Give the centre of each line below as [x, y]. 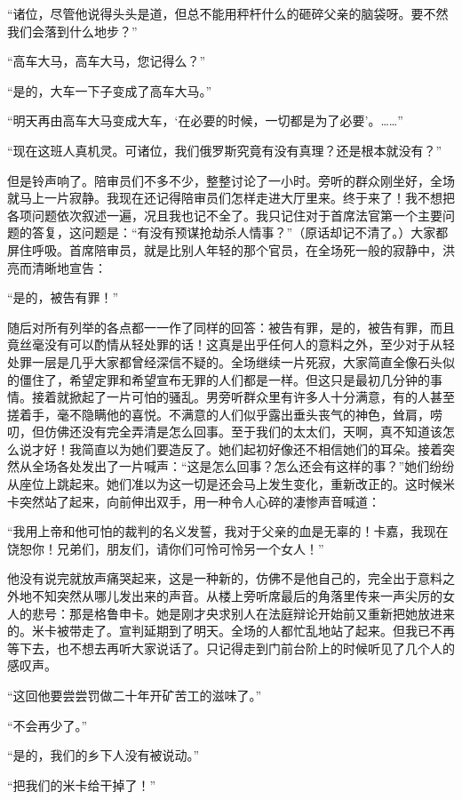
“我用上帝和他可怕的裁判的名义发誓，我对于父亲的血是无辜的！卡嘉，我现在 [228, 531]
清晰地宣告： [69, 267]
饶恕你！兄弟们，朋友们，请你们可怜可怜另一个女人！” [166, 548]
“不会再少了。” [48, 725]
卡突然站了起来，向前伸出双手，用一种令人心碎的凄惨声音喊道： [194, 501]
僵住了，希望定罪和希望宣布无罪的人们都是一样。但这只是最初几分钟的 [224, 379]
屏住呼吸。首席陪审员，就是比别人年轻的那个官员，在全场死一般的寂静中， [225, 249]
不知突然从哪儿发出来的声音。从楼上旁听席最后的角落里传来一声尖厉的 [237, 596]
